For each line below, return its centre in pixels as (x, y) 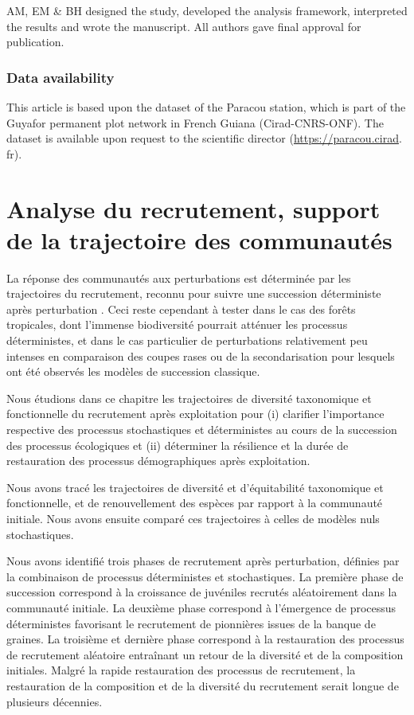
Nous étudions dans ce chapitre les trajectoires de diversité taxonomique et (189, 398)
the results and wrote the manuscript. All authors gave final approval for (184, 26)
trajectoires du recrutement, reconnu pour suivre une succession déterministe (194, 293)
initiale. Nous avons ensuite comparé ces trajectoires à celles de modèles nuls (193, 518)
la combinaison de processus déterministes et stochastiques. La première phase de (205, 576)
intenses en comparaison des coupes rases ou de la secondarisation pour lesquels (201, 356)
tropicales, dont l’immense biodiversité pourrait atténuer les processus (177, 324)
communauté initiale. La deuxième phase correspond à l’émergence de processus (201, 607)
